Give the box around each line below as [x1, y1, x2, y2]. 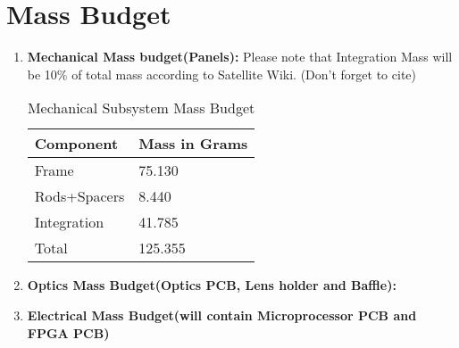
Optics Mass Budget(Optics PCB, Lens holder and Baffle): [27, 276, 396, 294]
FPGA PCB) [27, 323, 110, 342]
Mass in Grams [138, 133, 248, 154]
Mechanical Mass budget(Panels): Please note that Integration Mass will [27, 47, 453, 66]
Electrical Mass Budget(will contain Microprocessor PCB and [27, 305, 417, 324]
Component [34, 133, 119, 154]
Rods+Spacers [34, 186, 125, 207]
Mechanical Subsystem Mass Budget [27, 97, 255, 119]
